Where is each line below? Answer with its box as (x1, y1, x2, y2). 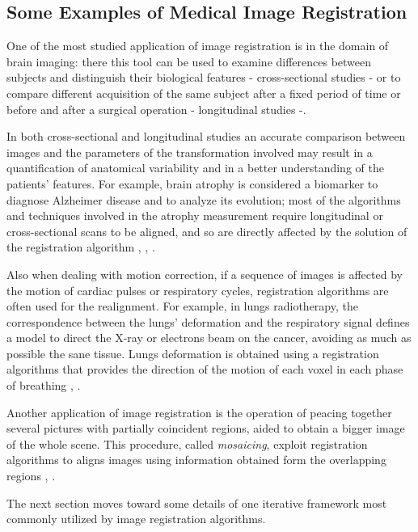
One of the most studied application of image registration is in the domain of (6, 37, 389, 54)
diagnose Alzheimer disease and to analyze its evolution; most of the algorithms (6, 191, 401, 208)
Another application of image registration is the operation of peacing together (6, 403, 392, 420)
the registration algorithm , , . (6, 239, 155, 255)
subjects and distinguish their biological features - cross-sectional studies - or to (6, 69, 401, 86)
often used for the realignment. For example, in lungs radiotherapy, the (6, 298, 358, 315)
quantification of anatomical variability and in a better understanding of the (6, 159, 384, 176)
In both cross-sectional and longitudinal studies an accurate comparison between (6, 128, 406, 145)
